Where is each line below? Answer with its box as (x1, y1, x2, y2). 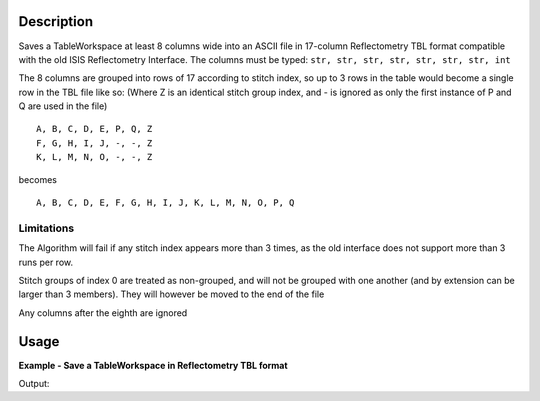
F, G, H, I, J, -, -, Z (36, 137, 153, 149)
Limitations (18, 221, 75, 235)
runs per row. (18, 256, 74, 268)
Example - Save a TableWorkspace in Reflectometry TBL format (18, 359, 289, 371)
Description (18, 13, 94, 30)
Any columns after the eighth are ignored (18, 306, 188, 319)
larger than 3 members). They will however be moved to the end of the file (18, 288, 325, 300)
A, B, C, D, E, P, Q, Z (36, 123, 153, 135)
